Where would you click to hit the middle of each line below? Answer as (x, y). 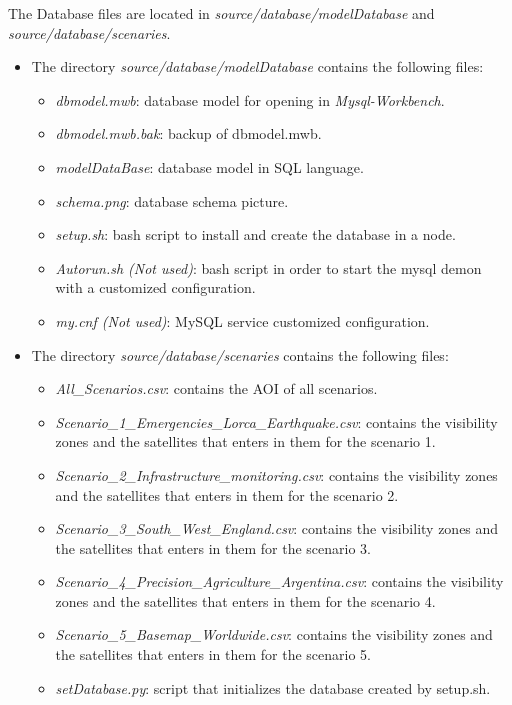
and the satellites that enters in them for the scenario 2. (227, 494)
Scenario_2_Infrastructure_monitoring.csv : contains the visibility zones (276, 474)
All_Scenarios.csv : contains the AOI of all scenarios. (216, 388)
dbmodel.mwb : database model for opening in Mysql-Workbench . (250, 99)
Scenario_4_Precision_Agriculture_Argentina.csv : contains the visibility (279, 581)
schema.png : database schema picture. (172, 200)
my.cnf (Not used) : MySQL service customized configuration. (242, 320)
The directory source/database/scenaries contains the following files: (240, 354)
